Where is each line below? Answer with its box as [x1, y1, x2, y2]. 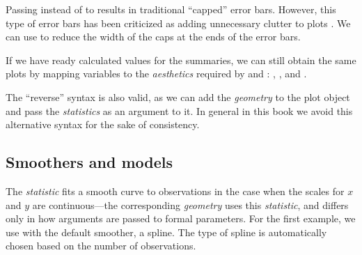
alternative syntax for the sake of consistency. [6, 117, 200, 132]
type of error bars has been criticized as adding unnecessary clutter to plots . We [6, 15, 351, 30]
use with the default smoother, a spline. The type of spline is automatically [6, 224, 327, 239]
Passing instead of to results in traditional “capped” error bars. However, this [6, 2, 336, 16]
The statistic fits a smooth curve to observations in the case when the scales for [6, 183, 345, 198]
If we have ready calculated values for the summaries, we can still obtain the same [6, 52, 356, 67]
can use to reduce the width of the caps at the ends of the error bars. [6, 29, 301, 44]
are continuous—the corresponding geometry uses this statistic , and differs [32, 197, 349, 212]
